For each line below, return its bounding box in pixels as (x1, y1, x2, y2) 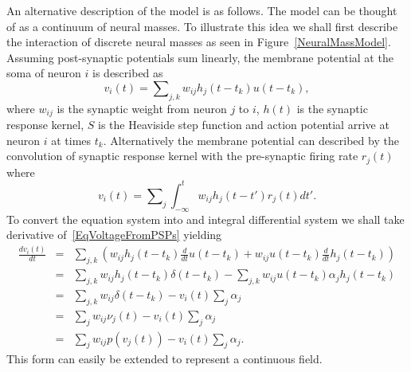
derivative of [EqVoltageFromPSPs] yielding (6, 226, 222, 243)
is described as (92, 65, 163, 81)
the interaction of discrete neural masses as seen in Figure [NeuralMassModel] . (6, 33, 391, 50)
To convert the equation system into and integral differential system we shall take (6, 210, 405, 227)
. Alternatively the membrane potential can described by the (103, 131, 399, 148)
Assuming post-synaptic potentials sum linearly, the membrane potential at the (6, 49, 393, 65)
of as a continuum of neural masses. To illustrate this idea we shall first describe (6, 18, 398, 34)
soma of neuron (6, 65, 81, 81)
